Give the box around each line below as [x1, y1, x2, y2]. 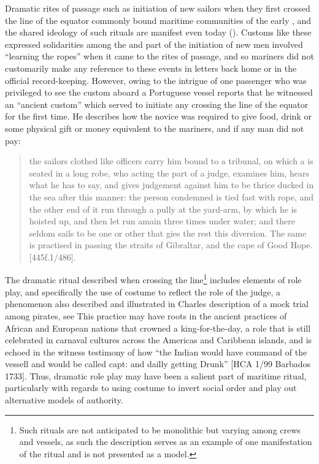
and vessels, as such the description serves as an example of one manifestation [19, 435, 312, 448]
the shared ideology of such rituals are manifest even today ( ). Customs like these [5, 26, 312, 39]
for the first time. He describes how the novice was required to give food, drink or [5, 110, 312, 123]
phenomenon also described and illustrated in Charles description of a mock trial [5, 297, 309, 310]
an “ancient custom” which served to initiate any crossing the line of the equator [5, 97, 309, 110]
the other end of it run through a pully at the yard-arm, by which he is [29, 202, 298, 215]
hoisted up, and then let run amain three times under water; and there [29, 215, 295, 227]
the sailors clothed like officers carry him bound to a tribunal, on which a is [29, 154, 313, 167]
